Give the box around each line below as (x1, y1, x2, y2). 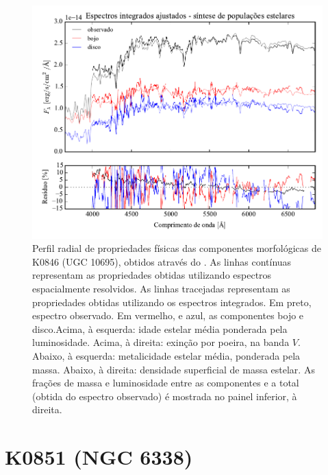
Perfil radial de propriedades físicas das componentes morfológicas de (32, 241, 322, 255)
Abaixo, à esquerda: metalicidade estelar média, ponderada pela (32, 349, 301, 363)
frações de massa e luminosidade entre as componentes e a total (32, 375, 299, 390)
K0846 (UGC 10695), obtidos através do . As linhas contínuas (32, 254, 292, 268)
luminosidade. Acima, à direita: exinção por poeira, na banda (32, 335, 290, 349)
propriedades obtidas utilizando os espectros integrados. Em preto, (32, 294, 312, 309)
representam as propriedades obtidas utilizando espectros (32, 268, 272, 282)
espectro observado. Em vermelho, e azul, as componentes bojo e (32, 308, 304, 323)
